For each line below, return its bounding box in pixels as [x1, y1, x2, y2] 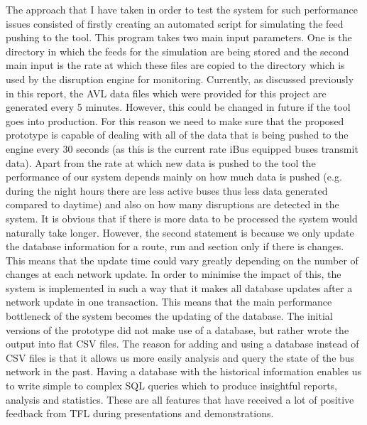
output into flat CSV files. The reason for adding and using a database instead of [6, 336, 359, 351]
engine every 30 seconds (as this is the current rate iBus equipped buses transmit [6, 141, 358, 156]
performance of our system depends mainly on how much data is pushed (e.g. [6, 169, 342, 184]
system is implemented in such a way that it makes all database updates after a [6, 280, 353, 295]
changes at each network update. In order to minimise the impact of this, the [6, 267, 341, 281]
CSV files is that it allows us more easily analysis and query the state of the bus [6, 350, 355, 365]
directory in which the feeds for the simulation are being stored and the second [6, 43, 349, 58]
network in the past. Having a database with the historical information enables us [6, 364, 362, 379]
